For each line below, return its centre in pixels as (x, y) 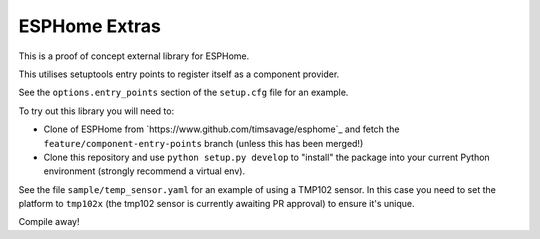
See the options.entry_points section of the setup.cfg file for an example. (183, 92)
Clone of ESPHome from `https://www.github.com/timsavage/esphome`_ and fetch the (221, 129)
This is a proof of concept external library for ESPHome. (134, 56)
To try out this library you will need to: (96, 111)
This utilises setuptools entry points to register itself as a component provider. (179, 74)
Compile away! (49, 222)
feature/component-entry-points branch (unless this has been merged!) (203, 143)
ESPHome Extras (90, 26)
